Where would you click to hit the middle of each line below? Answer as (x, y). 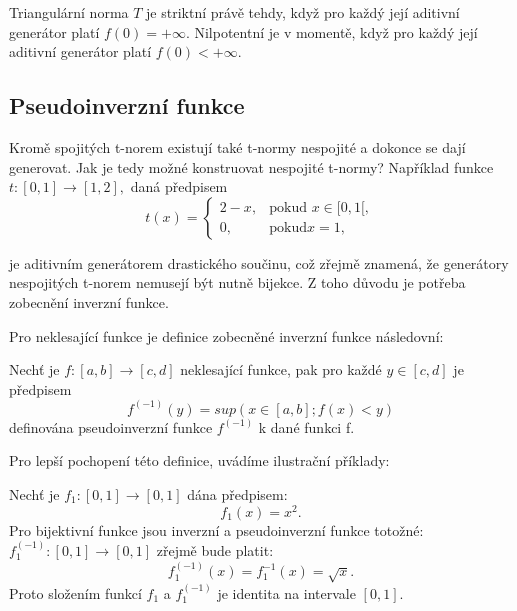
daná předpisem (179, 186)
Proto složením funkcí (75, 592)
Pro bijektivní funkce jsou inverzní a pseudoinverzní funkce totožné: (216, 529)
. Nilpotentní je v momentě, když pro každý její (331, 31)
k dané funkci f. (306, 426)
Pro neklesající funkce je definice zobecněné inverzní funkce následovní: (226, 335)
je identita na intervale (286, 592)
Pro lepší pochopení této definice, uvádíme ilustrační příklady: (199, 460)
